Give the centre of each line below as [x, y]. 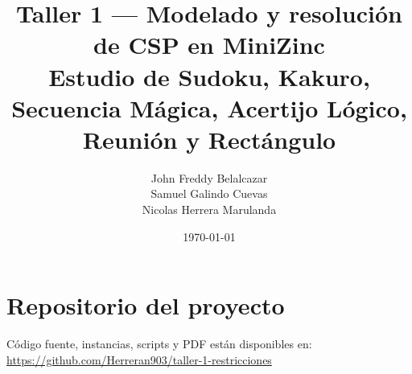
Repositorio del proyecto [146, 305]
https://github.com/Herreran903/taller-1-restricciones [139, 359]
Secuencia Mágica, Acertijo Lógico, [209, 107]
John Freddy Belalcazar [209, 177]
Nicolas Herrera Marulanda [209, 210]
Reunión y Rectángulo [209, 139]
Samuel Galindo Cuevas [209, 193]
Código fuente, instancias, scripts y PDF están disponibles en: [159, 344]
